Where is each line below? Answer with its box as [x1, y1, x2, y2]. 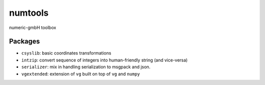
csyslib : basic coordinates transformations [21, 50, 111, 56]
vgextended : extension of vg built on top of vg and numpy [21, 71, 140, 77]
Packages [9, 37, 40, 46]
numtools [9, 7, 49, 18]
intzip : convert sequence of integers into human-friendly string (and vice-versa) [21, 57, 188, 63]
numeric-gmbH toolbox [9, 25, 56, 30]
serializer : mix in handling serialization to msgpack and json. [21, 64, 151, 70]
